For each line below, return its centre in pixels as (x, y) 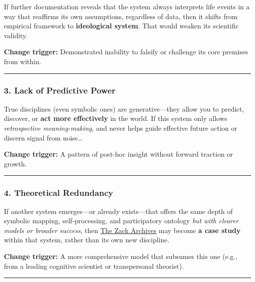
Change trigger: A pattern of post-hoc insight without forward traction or (119, 154)
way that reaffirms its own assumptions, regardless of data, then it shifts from (121, 16)
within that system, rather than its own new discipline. (87, 240)
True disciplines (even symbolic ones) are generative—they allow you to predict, (124, 108)
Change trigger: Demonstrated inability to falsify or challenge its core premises (126, 52)
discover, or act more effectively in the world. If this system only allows (116, 118)
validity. (16, 35)
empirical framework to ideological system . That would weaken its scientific (121, 26)
